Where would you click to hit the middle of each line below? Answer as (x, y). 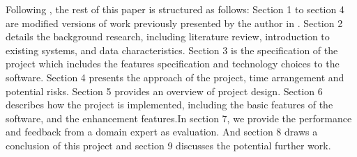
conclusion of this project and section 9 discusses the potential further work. (168, 145)
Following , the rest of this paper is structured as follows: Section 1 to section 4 (175, 9)
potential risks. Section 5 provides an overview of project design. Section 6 (164, 91)
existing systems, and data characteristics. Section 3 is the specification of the (172, 50)
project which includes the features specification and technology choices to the (173, 64)
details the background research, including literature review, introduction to (168, 36)
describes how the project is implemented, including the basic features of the (169, 105)
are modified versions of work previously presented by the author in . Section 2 (174, 23)
